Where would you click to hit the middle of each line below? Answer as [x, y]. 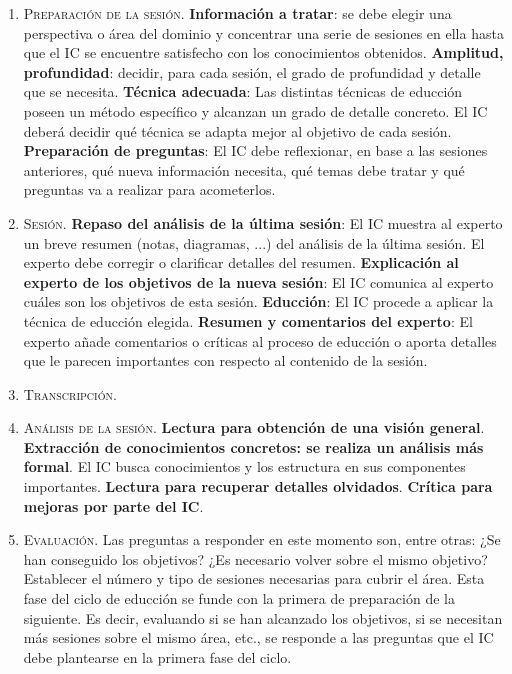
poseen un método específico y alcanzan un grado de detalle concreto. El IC [255, 110]
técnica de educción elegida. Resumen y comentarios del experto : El [248, 320]
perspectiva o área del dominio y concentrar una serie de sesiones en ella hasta [263, 32]
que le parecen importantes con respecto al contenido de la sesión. [225, 360]
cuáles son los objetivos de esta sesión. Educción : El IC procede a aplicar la [258, 301]
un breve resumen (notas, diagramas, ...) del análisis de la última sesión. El [254, 242]
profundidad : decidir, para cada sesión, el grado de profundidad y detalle [252, 71]
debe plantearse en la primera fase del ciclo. [157, 656]
